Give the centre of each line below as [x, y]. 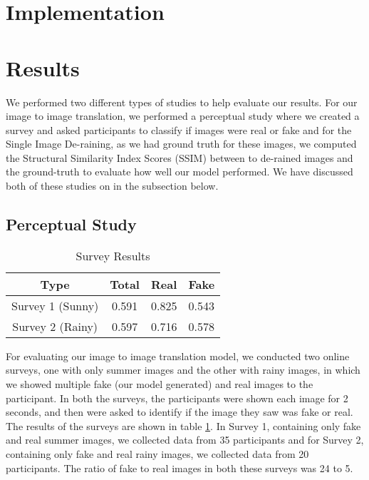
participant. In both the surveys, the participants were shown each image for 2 [177, 398]
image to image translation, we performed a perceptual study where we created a [183, 116]
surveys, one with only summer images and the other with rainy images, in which [183, 370]
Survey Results [113, 255]
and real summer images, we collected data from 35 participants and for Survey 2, [185, 440]
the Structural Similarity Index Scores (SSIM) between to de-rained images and [180, 157]
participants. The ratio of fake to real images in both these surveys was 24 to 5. [180, 468]
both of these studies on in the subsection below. [112, 186]
